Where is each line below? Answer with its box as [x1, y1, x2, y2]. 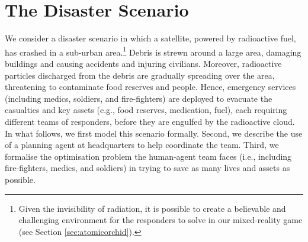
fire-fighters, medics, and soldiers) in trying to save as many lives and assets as [5, 162, 290, 174]
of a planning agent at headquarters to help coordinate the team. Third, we [5, 138, 279, 151]
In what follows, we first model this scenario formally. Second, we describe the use [5, 127, 303, 139]
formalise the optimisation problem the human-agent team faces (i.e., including [5, 150, 292, 162]
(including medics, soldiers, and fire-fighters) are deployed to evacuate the [5, 92, 272, 104]
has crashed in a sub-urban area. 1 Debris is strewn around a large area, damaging [5, 44, 301, 58]
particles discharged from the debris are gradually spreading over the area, [5, 69, 275, 81]
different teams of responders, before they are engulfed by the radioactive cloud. [5, 115, 295, 127]
